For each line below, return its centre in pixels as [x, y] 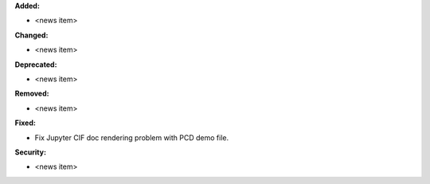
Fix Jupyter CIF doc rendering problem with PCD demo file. [132, 137]
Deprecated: [36, 65]
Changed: [31, 35]
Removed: [32, 94]
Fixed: [25, 123]
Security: [31, 152]
